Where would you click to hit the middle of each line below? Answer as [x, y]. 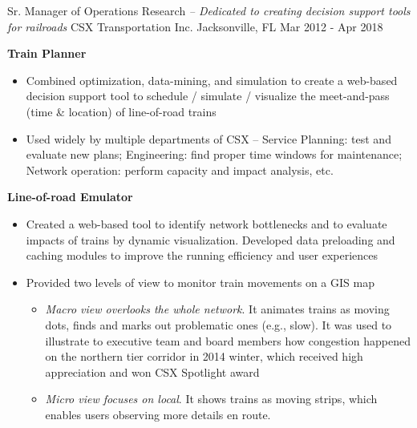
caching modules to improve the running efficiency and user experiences [202, 255]
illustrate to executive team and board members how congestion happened [228, 340]
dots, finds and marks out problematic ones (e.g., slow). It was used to [219, 324]
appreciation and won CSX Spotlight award [152, 371]
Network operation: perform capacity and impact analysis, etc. [180, 170]
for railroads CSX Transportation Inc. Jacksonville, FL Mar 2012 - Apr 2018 [195, 26]
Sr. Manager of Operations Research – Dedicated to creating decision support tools [209, 10]
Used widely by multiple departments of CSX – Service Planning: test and [208, 138]
